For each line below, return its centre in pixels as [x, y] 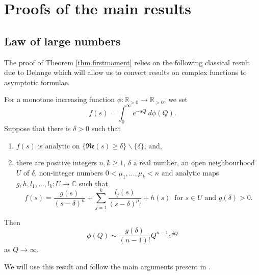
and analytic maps [190, 173]
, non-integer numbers [69, 173]
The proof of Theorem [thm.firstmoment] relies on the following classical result [127, 62]
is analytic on [59, 145]
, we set [176, 99]
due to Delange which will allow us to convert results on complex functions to [125, 72]
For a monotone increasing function [59, 99]
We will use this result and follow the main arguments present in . [107, 266]
